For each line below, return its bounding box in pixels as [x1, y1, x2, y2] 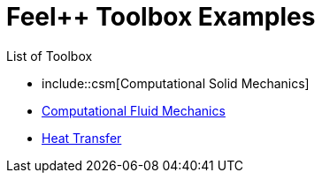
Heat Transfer [42, 130, 122, 146]
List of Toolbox [6, 48, 93, 64]
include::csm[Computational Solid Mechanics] [42, 75, 310, 91]
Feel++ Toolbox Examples [6, 2, 316, 32]
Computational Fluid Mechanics [42, 102, 226, 118]
